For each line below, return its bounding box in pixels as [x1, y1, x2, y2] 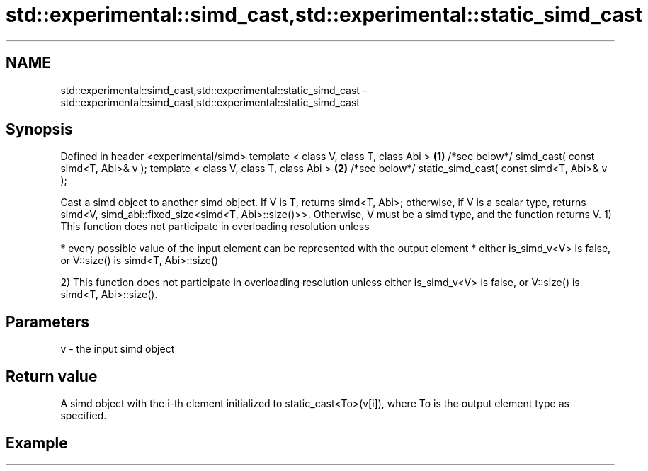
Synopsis [6, 120, 73, 139]
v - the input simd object [60, 343, 175, 356]
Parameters [6, 312, 89, 331]
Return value [6, 367, 98, 385]
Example [6, 433, 68, 452]
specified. [60, 409, 107, 422]
